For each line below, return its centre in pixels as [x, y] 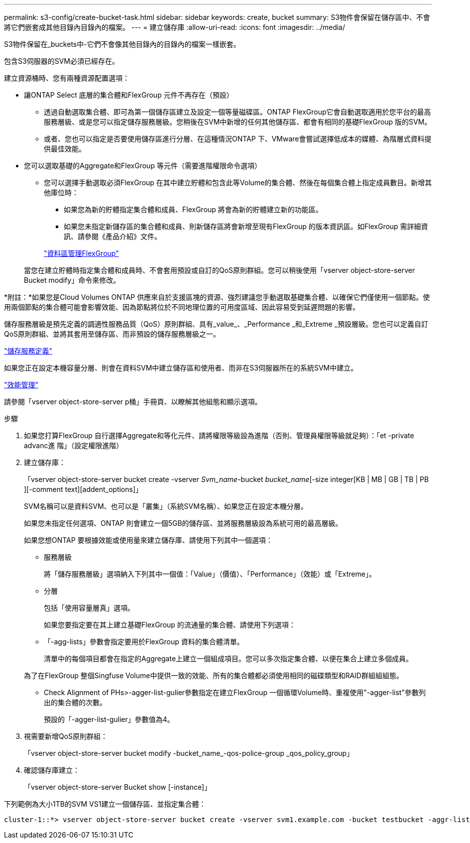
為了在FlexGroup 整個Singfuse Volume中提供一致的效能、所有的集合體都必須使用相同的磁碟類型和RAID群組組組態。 [214, 675]
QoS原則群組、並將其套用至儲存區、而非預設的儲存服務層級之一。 [112, 334]
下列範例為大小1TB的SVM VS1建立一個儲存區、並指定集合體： [105, 804]
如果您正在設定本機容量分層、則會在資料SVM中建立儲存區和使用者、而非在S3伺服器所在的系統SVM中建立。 [181, 368]
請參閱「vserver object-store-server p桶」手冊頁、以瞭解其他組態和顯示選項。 [133, 402]
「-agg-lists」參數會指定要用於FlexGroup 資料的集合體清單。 [144, 642]
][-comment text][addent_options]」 [83, 489]
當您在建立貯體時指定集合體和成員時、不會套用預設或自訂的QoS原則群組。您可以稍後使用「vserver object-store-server [220, 270]
